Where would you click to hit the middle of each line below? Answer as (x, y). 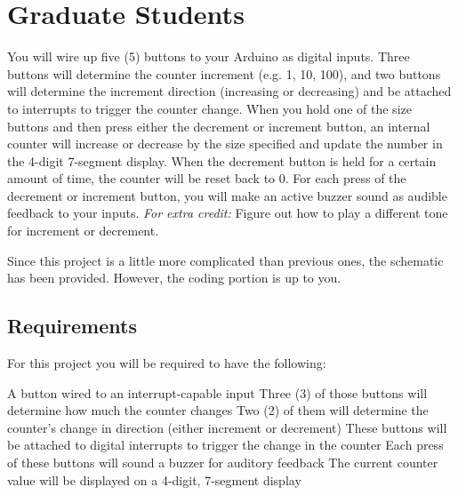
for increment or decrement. (83, 231)
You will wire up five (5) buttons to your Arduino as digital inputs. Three (209, 56)
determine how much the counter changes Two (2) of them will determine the (218, 410)
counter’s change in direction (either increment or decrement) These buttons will (227, 427)
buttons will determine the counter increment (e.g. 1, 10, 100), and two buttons (224, 73)
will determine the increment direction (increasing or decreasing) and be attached (229, 91)
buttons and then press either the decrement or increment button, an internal (219, 126)
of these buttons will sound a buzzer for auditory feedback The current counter (223, 463)
